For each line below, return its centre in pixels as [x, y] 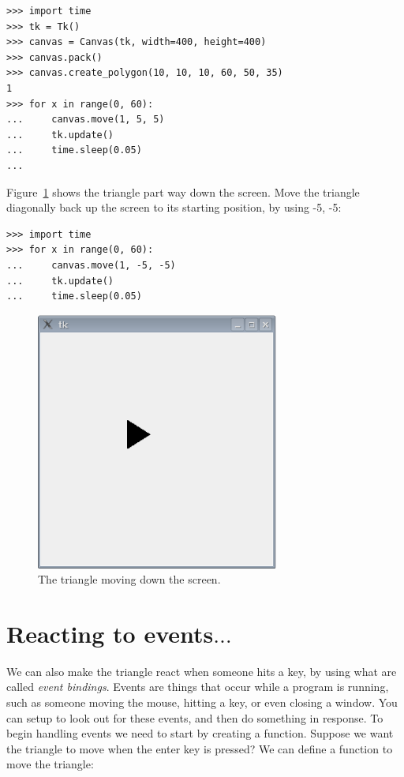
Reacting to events [110, 633]
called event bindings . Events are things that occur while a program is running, [198, 687]
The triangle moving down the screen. [129, 579]
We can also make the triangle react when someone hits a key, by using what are [202, 671]
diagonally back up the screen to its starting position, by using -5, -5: [174, 207]
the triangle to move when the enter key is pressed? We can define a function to [200, 748]
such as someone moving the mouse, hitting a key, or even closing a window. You [202, 702]
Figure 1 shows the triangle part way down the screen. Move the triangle [183, 191]
